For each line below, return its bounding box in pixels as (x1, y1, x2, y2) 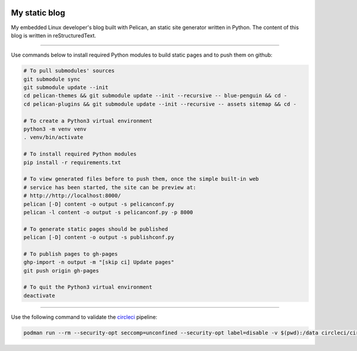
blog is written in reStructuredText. (11, 32, 96, 39)
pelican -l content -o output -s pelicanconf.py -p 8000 (23, 209, 193, 215)
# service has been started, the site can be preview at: (23, 184, 196, 190)
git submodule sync (23, 76, 80, 83)
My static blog (11, 8, 65, 18)
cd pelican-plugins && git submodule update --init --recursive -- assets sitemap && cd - (23, 101, 297, 107)
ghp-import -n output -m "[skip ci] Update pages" (23, 259, 175, 266)
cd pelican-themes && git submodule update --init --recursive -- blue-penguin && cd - (23, 92, 287, 99)
